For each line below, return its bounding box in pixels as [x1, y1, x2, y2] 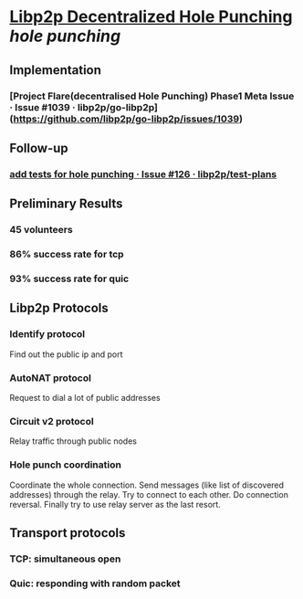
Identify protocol [9, 328, 86, 341]
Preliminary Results [9, 196, 123, 212]
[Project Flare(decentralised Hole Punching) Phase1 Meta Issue [9, 89, 295, 102]
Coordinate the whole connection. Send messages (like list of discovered [9, 479, 285, 490]
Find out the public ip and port [9, 349, 123, 360]
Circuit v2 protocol [9, 415, 94, 427]
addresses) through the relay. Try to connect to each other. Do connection [9, 489, 289, 499]
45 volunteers [9, 224, 73, 236]
